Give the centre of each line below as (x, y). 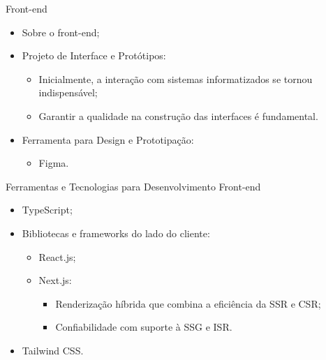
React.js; (57, 256)
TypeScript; (47, 210)
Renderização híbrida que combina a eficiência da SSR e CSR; (188, 303)
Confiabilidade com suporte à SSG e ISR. (144, 327)
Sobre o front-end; (61, 32)
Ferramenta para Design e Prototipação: (108, 139)
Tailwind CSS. (53, 350)
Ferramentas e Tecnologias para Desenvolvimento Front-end (133, 186)
